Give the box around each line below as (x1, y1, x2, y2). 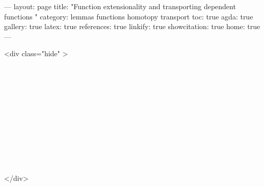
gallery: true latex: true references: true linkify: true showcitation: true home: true (4, 21, 260, 32)
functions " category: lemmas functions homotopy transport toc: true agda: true (4, 11, 253, 21)
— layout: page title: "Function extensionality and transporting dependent (4, 1, 236, 11)
